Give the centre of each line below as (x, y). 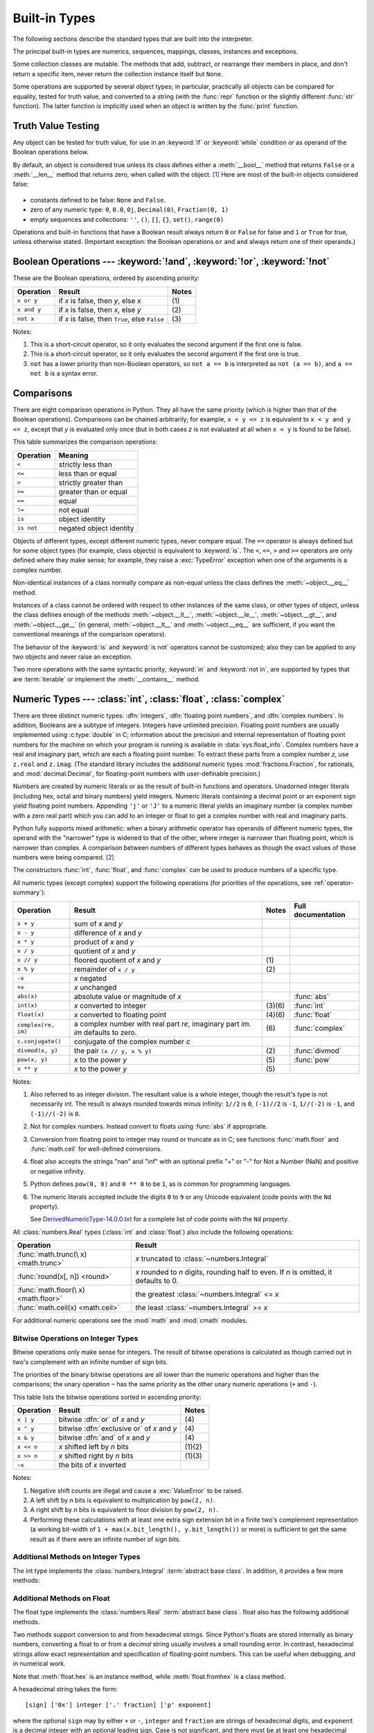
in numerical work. (39, 1664)
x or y (27, 301)
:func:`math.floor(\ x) (51, 1290)
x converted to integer (110, 1005)
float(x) (31, 1014)
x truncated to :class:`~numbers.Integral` (202, 1259)
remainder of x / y (104, 969)
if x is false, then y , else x (100, 300)
